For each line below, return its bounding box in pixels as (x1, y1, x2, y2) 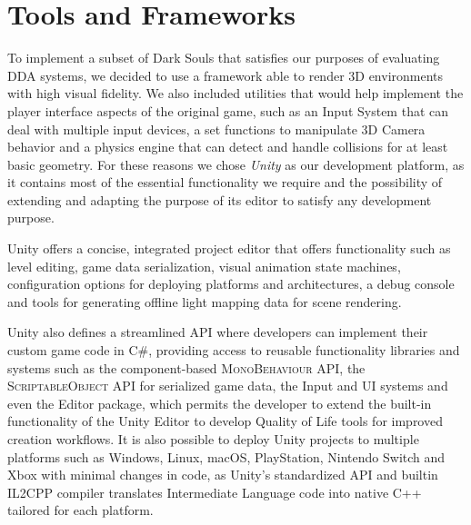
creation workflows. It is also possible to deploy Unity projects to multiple (7, 430, 419, 448)
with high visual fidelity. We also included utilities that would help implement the (7, 84, 464, 103)
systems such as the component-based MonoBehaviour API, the (7, 358, 366, 377)
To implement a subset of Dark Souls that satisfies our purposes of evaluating (7, 48, 440, 67)
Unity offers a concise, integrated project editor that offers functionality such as (7, 239, 451, 258)
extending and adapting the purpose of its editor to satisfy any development (7, 190, 432, 209)
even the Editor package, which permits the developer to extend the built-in (7, 393, 432, 412)
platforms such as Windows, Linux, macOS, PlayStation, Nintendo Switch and (7, 447, 446, 466)
